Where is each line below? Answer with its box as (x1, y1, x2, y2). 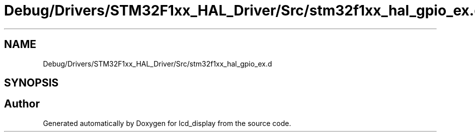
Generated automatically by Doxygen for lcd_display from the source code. (43, 118, 291, 127)
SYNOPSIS (4, 76, 59, 89)
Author (4, 97, 40, 110)
